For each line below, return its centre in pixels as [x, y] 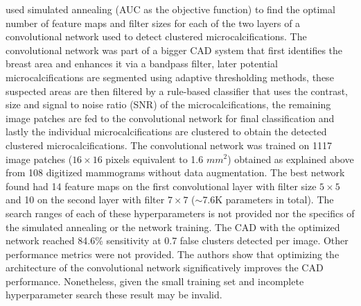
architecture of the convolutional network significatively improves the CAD [165, 267]
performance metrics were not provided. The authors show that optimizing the [173, 254]
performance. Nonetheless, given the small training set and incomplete [155, 281]
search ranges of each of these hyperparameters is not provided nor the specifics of [180, 213]
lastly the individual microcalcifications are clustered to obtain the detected [166, 131]
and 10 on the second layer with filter [85, 199]
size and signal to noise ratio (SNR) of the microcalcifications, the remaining [168, 104]
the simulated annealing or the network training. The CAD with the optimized [173, 227]
